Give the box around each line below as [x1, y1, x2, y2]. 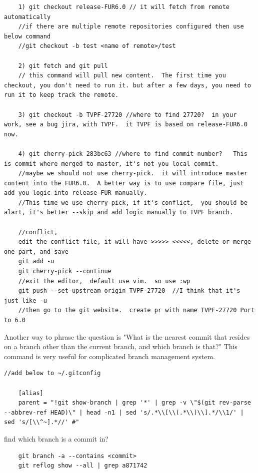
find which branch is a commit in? [4, 433, 108, 444]
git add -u [18, 258, 54, 265]
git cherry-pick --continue [18, 268, 111, 275]
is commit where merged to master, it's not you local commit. [4, 160, 219, 167]
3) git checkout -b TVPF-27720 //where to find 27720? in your [18, 111, 237, 118]
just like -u [4, 297, 47, 304]
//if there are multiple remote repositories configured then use [18, 23, 244, 30]
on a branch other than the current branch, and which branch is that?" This [4, 341, 237, 352]
